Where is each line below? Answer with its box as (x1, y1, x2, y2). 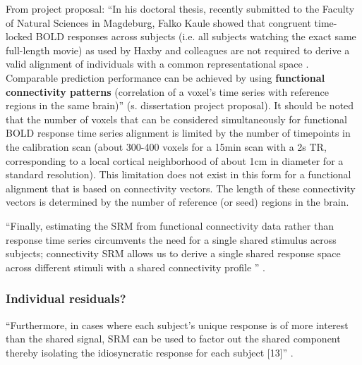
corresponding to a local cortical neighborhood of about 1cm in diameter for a (6, 153, 344, 168)
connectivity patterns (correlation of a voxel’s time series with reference (6, 84, 329, 99)
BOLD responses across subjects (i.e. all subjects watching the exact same (35, 29, 356, 44)
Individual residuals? (6, 290, 126, 307)
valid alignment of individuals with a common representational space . (6, 56, 309, 71)
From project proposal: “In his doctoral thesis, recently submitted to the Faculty (6, 1, 355, 16)
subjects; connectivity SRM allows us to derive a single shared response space (6, 246, 341, 261)
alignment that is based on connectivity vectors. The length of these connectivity (6, 180, 356, 195)
